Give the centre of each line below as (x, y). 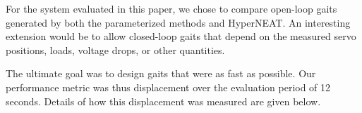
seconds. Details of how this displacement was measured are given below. (163, 101)
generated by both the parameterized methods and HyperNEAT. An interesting (178, 22)
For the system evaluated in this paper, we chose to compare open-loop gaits (171, 8)
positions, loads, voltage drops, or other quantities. (115, 49)
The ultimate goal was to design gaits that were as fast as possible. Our (161, 73)
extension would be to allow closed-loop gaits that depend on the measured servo (181, 36)
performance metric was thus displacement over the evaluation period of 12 (168, 87)
